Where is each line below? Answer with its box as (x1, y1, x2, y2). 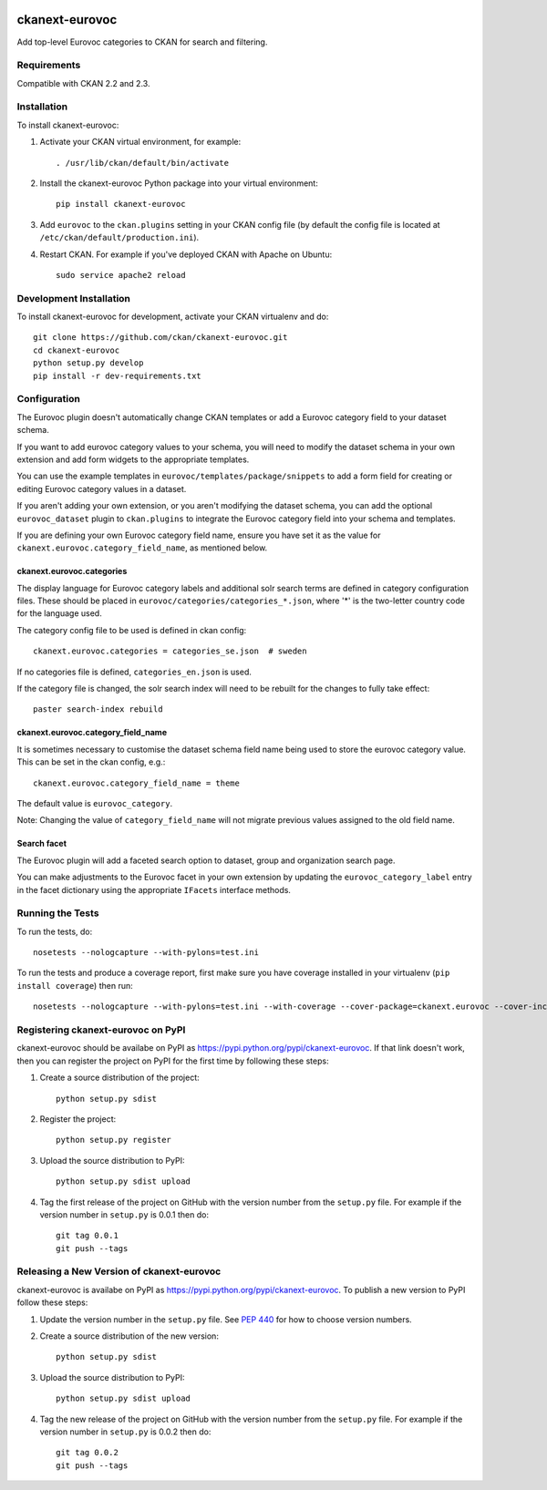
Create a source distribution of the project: (39, 1072, 200, 1084)
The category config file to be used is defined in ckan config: (16, 624, 247, 635)
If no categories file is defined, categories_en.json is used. (16, 666, 253, 677)
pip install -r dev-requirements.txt (33, 370, 202, 381)
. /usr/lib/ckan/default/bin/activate (56, 158, 230, 168)
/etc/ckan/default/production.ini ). (39, 232, 200, 243)
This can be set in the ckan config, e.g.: (16, 756, 166, 767)
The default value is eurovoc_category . (16, 797, 173, 808)
